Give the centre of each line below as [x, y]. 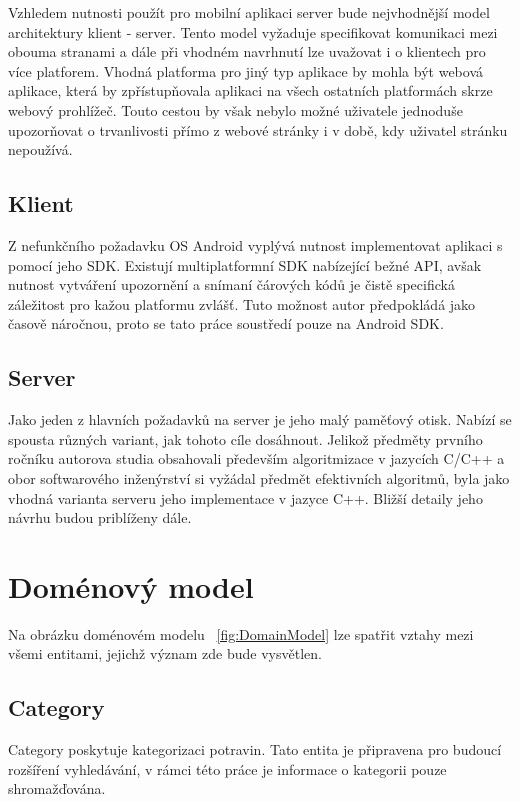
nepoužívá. [40, 149]
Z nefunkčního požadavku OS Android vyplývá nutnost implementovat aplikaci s [255, 244]
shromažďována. [57, 788]
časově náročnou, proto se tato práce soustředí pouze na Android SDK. [226, 323]
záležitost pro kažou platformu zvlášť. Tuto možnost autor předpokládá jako [242, 303]
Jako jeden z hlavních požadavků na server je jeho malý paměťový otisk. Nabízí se [260, 419]
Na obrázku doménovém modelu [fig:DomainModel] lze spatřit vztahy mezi [241, 633]
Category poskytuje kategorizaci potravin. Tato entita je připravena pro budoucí [255, 749]
